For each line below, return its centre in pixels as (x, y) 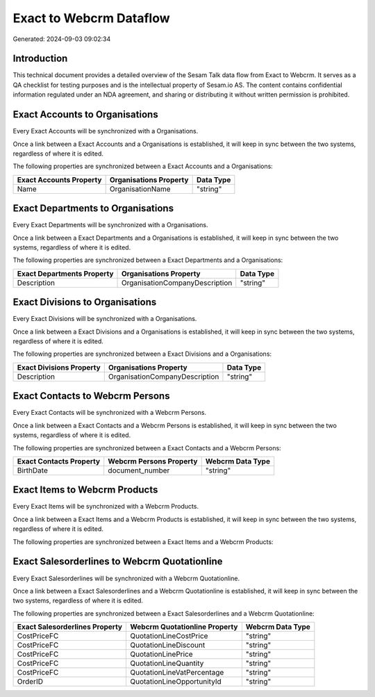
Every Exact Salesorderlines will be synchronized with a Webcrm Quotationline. (126, 578)
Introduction (40, 59)
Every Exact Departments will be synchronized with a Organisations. (110, 225)
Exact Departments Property (65, 273)
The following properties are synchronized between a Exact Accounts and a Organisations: (143, 166)
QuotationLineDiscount (167, 645)
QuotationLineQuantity (167, 664)
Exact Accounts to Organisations (86, 115)
